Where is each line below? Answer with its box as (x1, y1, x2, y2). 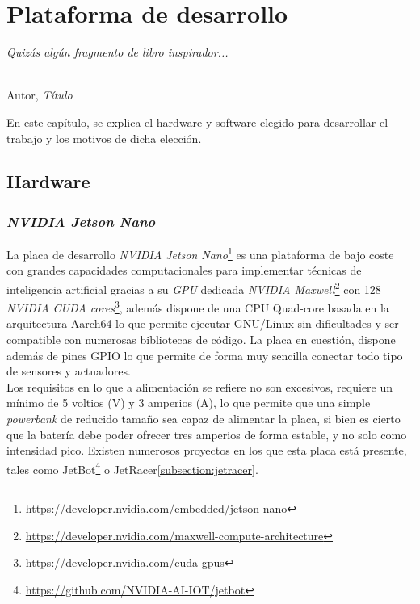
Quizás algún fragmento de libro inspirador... (6, 44, 229, 61)
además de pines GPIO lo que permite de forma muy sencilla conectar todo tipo (6, 346, 403, 363)
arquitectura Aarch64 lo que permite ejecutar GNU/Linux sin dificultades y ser (6, 315, 399, 332)
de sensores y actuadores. (6, 363, 131, 380)
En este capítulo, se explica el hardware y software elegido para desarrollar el (6, 113, 388, 130)
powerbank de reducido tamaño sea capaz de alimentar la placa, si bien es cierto (6, 410, 401, 426)
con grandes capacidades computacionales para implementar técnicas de (6, 262, 362, 279)
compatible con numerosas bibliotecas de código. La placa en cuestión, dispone (6, 331, 396, 348)
